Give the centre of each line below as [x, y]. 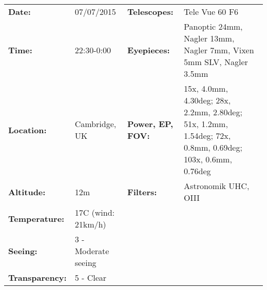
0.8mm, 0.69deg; [213, 147]
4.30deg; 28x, [207, 100]
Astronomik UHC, [217, 186]
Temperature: [36, 218]
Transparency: [37, 277]
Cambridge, [96, 124]
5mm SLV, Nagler [216, 62]
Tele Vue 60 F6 [211, 12]
